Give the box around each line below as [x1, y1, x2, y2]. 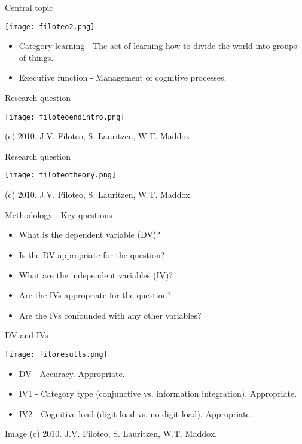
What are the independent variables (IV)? [19, 268, 173, 281]
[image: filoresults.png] [5, 350, 108, 359]
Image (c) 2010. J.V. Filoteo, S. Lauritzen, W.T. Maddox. [5, 427, 217, 440]
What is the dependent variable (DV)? [19, 228, 160, 241]
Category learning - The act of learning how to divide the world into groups [19, 39, 297, 52]
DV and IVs [5, 329, 48, 341]
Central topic [5, 1, 53, 13]
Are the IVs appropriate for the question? [19, 289, 172, 301]
